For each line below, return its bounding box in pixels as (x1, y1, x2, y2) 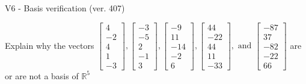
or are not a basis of (5, 69, 79, 82)
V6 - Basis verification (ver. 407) (5, 2, 125, 14)
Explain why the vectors (5, 39, 94, 51)
